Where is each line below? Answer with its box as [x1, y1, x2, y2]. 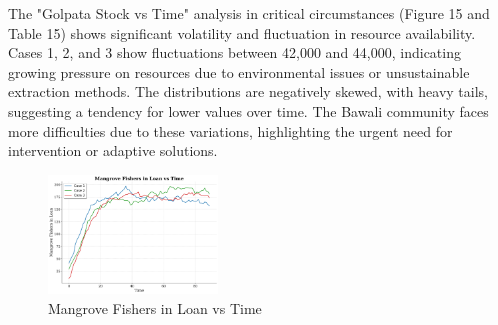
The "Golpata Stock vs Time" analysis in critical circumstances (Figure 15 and [8, 3, 490, 23]
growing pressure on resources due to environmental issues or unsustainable [8, 61, 470, 82]
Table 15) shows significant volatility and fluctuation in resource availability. [8, 22, 476, 43]
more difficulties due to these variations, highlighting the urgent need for [8, 120, 453, 141]
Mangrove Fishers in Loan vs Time [48, 297, 262, 318]
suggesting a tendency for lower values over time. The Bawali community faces [8, 100, 489, 121]
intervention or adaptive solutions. [8, 140, 218, 161]
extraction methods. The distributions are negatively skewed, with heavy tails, [8, 81, 489, 102]
